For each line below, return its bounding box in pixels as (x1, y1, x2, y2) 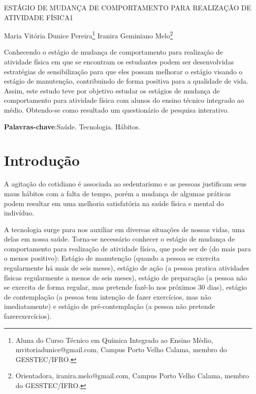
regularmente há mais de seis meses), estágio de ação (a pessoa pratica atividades (4, 263, 250, 273)
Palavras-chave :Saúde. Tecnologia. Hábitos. (4, 121, 140, 131)
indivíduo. (4, 208, 34, 218)
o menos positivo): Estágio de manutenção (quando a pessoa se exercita (4, 253, 220, 263)
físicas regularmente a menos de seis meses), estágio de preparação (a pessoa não (4, 272, 247, 282)
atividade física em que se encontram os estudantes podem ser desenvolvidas (4, 57, 234, 67)
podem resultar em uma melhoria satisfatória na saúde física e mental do (4, 198, 224, 208)
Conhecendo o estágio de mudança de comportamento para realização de (4, 47, 223, 57)
